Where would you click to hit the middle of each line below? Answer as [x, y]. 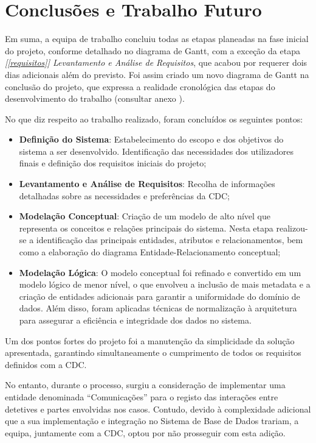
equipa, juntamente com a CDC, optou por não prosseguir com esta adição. [145, 432]
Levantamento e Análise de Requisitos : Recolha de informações [147, 184]
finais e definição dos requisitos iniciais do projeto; [113, 163]
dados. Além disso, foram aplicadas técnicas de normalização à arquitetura [158, 308]
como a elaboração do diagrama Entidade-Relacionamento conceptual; [150, 252]
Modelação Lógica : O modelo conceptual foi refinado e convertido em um [160, 272]
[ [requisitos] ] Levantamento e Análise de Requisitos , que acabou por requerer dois [156, 62]
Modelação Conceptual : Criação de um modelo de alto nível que [145, 216]
